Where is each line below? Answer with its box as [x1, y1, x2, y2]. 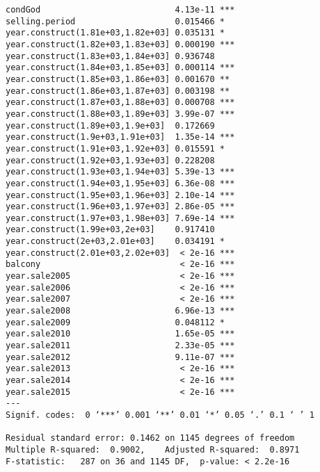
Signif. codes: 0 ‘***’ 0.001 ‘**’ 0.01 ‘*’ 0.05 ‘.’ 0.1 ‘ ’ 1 [6, 409, 314, 420]
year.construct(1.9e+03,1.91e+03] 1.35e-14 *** [6, 132, 235, 143]
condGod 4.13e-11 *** [6, 5, 235, 15]
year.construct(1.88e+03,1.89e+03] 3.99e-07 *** [6, 108, 235, 119]
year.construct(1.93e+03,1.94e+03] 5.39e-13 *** [6, 167, 235, 177]
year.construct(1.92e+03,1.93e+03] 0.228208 [6, 155, 215, 165]
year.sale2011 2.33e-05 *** [6, 341, 235, 351]
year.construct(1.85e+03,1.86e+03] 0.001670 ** [6, 74, 230, 84]
